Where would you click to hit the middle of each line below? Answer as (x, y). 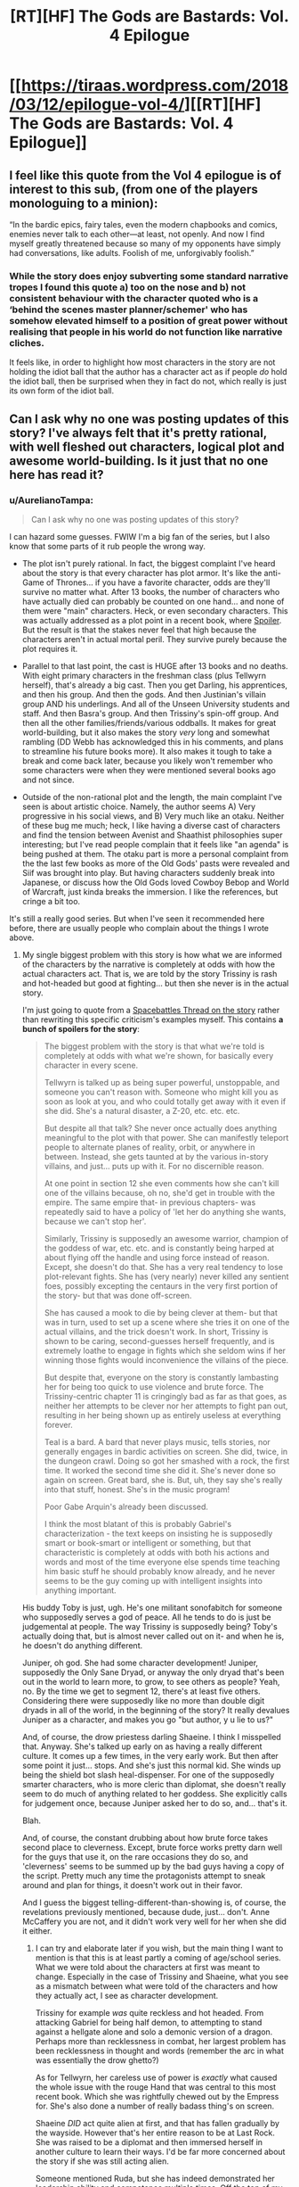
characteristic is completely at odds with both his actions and (157, 1552)
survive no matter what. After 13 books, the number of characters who (151, 591)
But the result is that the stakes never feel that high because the (139, 630)
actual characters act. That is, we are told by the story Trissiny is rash (149, 973)
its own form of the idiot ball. (61, 391)
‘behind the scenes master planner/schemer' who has (129, 309)
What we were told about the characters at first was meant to (148, 1967)
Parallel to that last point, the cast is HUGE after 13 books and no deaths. (155, 665)
